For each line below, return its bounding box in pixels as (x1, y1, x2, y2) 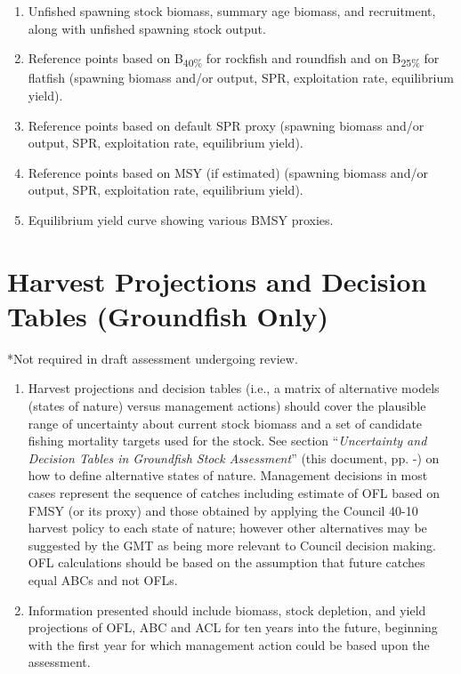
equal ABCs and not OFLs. (28, 570, 178, 589)
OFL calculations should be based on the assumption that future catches (28, 553, 425, 572)
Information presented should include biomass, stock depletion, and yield (28, 600, 426, 619)
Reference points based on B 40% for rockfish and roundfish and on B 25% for (28, 49, 440, 69)
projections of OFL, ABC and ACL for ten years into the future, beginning (28, 618, 438, 637)
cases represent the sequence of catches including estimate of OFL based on (28, 483, 440, 501)
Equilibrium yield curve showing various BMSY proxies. (28, 210, 334, 229)
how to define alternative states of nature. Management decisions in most (28, 466, 428, 485)
